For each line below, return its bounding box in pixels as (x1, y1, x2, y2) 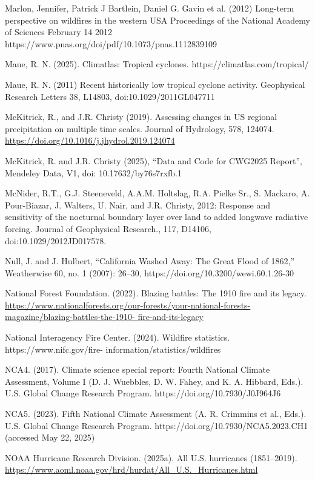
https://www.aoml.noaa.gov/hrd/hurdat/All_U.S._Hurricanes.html (5, 463, 258, 476)
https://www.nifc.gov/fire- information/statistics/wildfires (5, 342, 221, 355)
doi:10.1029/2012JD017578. (5, 234, 107, 247)
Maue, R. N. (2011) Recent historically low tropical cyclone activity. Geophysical (5, 78, 305, 90)
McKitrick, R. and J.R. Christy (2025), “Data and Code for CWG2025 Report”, (5, 154, 302, 167)
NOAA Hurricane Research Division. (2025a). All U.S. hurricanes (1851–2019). (5, 451, 297, 464)
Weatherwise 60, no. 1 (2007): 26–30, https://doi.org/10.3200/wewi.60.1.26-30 (5, 266, 294, 279)
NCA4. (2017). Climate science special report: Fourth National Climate (5, 363, 270, 376)
